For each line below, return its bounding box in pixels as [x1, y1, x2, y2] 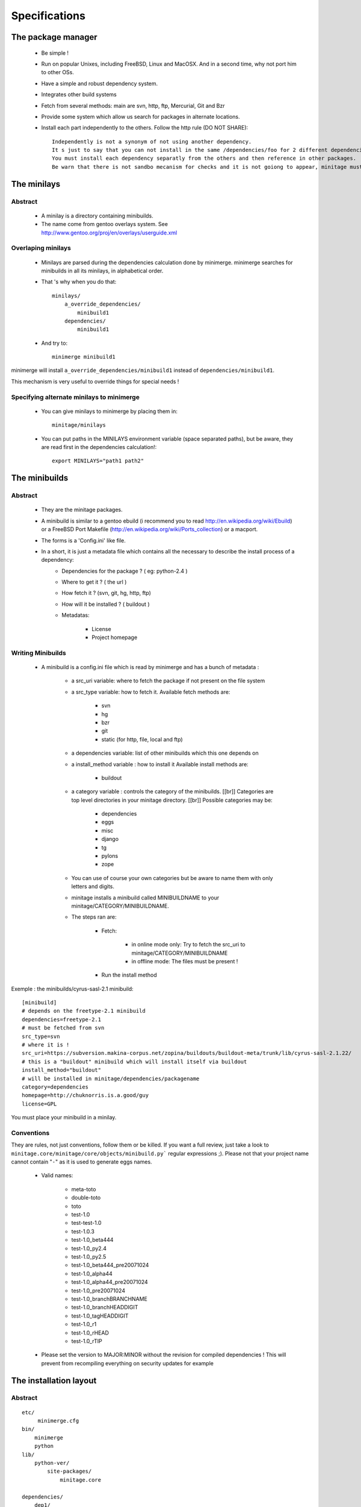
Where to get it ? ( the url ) [61, 579, 127, 586]
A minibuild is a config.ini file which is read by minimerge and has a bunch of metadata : [41, 663, 259, 670]
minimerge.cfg [37, 1417, 79, 1424]
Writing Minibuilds [11, 649, 66, 657]
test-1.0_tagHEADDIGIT [71, 1312, 129, 1320]
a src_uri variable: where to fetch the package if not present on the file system [71, 677, 265, 684]
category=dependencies [22, 1084, 89, 1090]
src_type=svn [22, 1033, 60, 1040]
